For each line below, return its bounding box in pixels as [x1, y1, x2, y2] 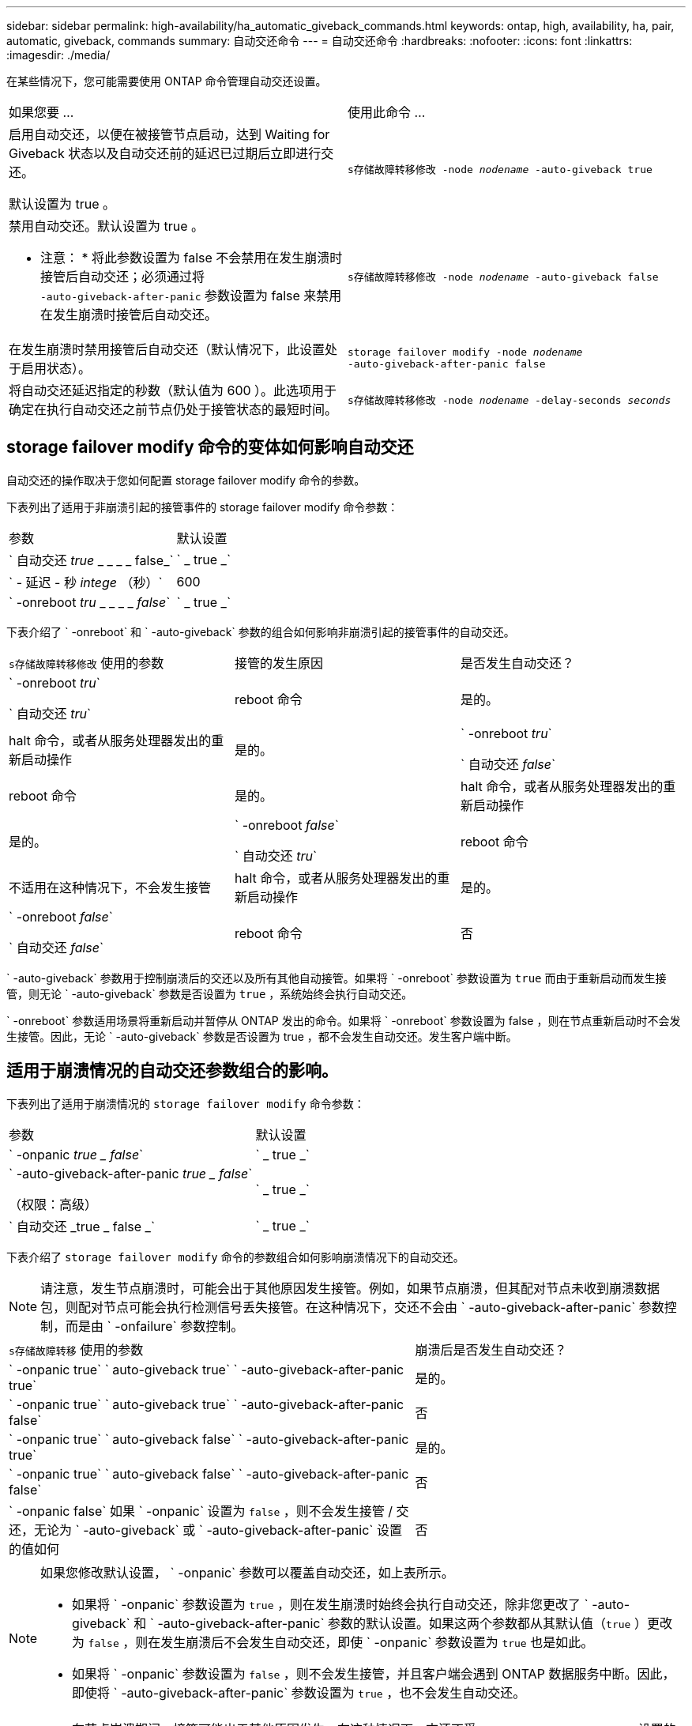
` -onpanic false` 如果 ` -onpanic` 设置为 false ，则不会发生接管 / [9, 1502, 393, 1519]
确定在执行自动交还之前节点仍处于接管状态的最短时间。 [9, 401, 338, 417]
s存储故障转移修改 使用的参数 [9, 654, 164, 671]
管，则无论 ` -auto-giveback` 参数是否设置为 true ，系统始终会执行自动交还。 [6, 986, 413, 1001]
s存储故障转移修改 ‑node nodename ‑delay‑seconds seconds [348, 394, 671, 406]
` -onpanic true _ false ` [9, 1146, 144, 1163]
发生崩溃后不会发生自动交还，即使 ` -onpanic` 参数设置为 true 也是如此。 [160, 1634, 594, 1650]
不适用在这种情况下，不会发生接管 [9, 879, 212, 895]
